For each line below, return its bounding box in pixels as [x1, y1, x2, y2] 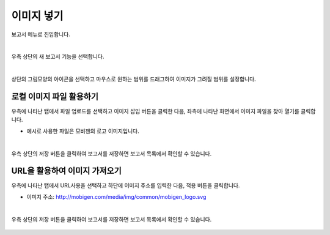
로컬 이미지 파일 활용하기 [11, 91, 99, 102]
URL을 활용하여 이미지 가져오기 [11, 166, 122, 176]
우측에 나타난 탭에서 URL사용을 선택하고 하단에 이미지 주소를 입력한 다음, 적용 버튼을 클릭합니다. [11, 182, 240, 189]
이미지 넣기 [11, 9, 64, 23]
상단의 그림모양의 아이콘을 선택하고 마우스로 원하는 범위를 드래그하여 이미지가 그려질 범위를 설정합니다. [11, 75, 256, 83]
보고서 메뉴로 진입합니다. [11, 31, 70, 38]
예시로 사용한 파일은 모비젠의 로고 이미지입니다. [26, 127, 140, 135]
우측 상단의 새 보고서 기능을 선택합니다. [11, 53, 105, 61]
